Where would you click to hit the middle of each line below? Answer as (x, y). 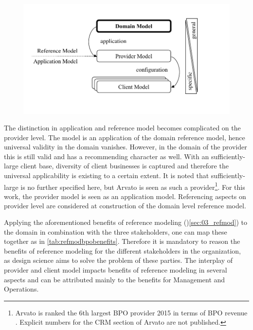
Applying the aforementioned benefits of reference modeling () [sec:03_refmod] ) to (126, 222)
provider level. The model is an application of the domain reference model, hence (125, 137)
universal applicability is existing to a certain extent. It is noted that (107, 175)
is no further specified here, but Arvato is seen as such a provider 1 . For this (133, 186)
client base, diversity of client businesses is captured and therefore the (125, 166)
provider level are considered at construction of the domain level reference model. (125, 206)
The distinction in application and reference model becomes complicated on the (122, 127)
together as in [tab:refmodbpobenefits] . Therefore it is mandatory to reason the (122, 241)
